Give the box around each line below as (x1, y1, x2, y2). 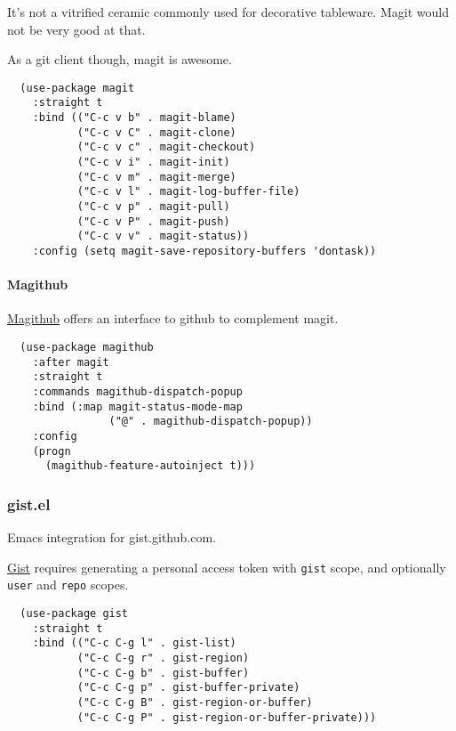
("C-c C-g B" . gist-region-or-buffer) (76, 696, 313, 710)
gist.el (7, 492, 51, 515)
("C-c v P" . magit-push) (76, 215, 230, 228)
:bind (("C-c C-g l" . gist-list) (32, 637, 236, 650)
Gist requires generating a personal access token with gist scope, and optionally (7, 557, 446, 576)
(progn (32, 444, 71, 458)
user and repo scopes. (7, 575, 129, 594)
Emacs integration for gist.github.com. (7, 528, 216, 547)
